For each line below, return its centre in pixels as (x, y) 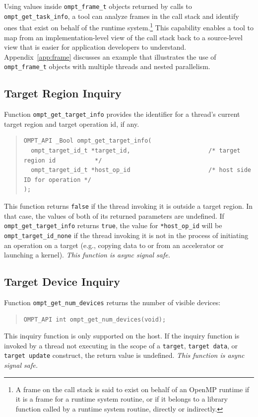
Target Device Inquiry (62, 282)
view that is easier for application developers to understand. (95, 47)
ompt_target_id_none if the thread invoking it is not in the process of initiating (126, 235)
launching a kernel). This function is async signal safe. (87, 255)
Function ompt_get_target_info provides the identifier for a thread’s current (122, 114)
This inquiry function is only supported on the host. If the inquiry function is (122, 336)
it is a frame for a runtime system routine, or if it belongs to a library (122, 399)
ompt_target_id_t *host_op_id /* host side (141, 170)
